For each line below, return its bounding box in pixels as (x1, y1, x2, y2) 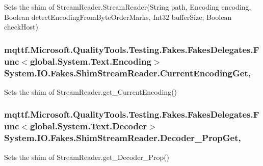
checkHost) (4, 21, 38, 32)
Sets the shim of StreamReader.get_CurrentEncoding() (4, 86, 177, 97)
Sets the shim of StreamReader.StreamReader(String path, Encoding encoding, (4, 2, 251, 12)
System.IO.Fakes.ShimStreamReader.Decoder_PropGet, (4, 131, 241, 144)
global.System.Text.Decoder (30, 120, 147, 132)
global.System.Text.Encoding (30, 54, 151, 67)
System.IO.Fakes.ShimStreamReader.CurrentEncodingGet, (4, 66, 251, 79)
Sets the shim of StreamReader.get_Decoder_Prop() (4, 151, 170, 162)
